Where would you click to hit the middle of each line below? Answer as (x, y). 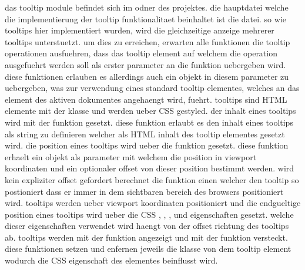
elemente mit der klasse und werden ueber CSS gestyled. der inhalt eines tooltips (150, 111)
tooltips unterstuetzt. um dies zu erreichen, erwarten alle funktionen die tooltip (148, 41)
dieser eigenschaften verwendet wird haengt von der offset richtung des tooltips (147, 226)
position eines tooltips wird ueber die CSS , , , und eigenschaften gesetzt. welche (149, 214)
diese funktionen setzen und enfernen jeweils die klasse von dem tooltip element (148, 249)
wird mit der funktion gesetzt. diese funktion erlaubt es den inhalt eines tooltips (149, 122)
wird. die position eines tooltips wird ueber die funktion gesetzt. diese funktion (147, 145)
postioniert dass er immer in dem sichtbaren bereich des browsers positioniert (144, 191)
